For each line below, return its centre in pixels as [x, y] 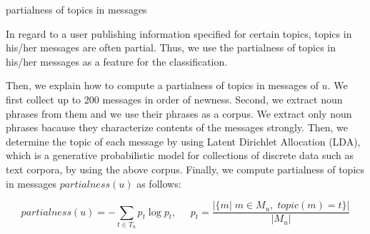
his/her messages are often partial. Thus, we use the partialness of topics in [171, 47]
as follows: [159, 183]
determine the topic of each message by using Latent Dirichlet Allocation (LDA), [183, 141]
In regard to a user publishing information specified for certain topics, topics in [179, 33]
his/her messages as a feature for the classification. [117, 61]
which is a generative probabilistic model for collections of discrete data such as [180, 155]
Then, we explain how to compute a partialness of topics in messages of [162, 85]
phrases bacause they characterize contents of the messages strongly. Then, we [177, 127]
